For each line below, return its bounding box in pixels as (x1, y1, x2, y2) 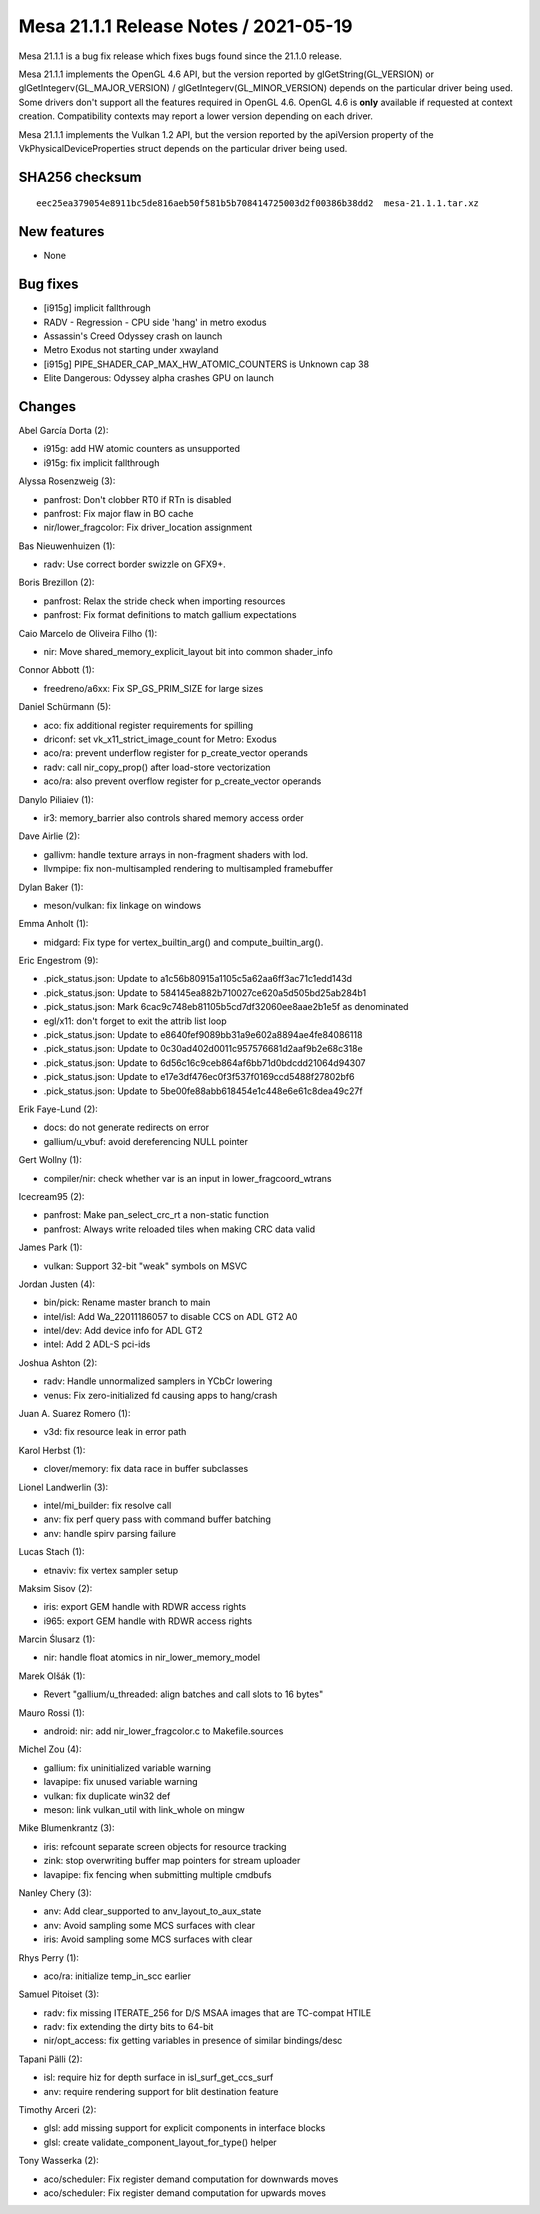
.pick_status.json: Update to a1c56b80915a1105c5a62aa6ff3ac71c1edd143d (43, 973, 353, 985)
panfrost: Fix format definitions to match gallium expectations (43, 609, 297, 621)
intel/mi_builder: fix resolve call (43, 1499, 172, 1511)
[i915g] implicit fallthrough (43, 302, 151, 314)
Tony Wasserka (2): (18, 2155, 99, 2167)
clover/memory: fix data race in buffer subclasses (43, 1463, 249, 1475)
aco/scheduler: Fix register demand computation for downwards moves (43, 2173, 339, 2185)
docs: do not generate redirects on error (43, 1121, 210, 1134)
